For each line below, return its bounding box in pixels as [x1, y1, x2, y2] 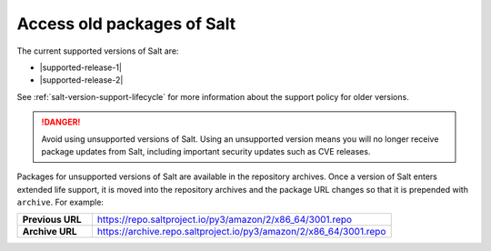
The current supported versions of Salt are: [16, 45, 179, 56]
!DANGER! [41, 116, 81, 127]
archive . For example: [16, 196, 105, 208]
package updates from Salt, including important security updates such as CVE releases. [41, 146, 371, 156]
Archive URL [22, 226, 77, 238]
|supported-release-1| [39, 62, 123, 73]
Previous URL [22, 214, 82, 226]
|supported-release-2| [39, 75, 124, 85]
